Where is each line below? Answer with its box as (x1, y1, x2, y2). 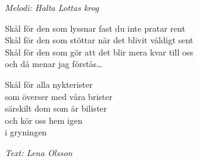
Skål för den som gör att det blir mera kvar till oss (5, 45, 193, 58)
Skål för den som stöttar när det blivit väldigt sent (5, 34, 194, 46)
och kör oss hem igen (5, 113, 83, 126)
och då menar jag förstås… (5, 57, 103, 70)
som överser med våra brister (5, 90, 112, 102)
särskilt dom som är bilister (5, 102, 108, 115)
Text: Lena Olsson (5, 146, 73, 159)
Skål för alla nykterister (5, 77, 93, 90)
